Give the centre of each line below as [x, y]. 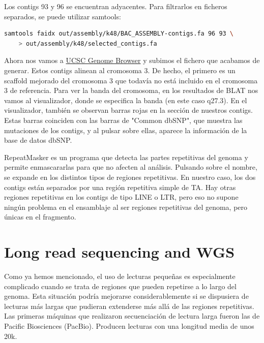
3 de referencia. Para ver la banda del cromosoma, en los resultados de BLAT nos [131, 90]
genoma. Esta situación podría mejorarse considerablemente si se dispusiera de [126, 296]
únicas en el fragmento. [40, 217]
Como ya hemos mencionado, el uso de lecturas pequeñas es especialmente [120, 276]
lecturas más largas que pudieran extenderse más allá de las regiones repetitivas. [129, 306]
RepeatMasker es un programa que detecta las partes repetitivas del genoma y [126, 157]
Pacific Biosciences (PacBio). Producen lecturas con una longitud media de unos [129, 325]
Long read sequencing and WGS [120, 252]
